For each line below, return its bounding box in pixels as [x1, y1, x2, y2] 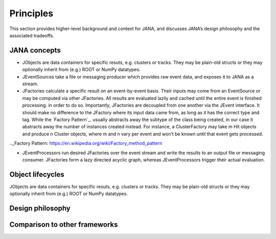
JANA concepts [9, 46, 61, 55]
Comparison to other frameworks [9, 220, 118, 229]
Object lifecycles [9, 170, 64, 179]
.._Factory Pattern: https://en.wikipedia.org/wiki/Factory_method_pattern [9, 140, 163, 147]
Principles [9, 8, 54, 19]
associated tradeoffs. [9, 32, 55, 38]
